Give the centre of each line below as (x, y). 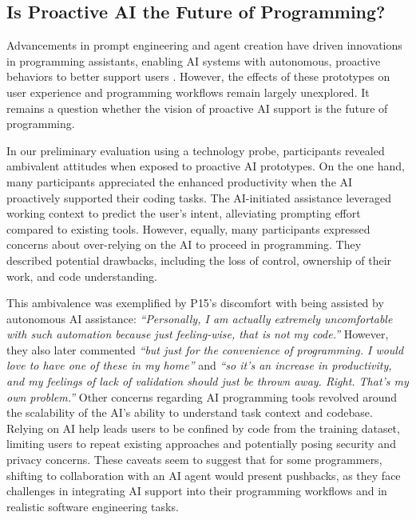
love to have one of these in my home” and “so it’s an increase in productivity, (199, 365)
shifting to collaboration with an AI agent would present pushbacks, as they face (204, 475)
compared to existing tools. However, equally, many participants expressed (188, 228)
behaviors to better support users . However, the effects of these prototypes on (198, 76)
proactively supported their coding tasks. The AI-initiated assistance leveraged (199, 197)
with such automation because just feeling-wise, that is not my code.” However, (198, 334)
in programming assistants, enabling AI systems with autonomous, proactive (194, 60)
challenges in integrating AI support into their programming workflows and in (197, 491)
